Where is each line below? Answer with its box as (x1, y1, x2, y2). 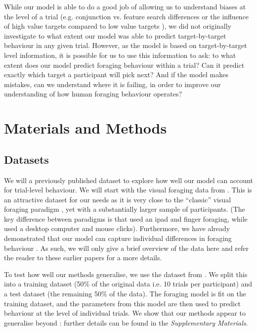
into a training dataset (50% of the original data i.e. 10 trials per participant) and (4, 279, 253, 289)
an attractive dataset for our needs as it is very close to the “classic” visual (4, 194, 231, 204)
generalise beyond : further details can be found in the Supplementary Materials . (4, 317, 248, 328)
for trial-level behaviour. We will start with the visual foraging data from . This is (4, 185, 252, 195)
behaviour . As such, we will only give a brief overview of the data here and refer (4, 242, 249, 253)
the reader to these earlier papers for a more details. (4, 252, 162, 263)
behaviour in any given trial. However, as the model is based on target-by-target (4, 40, 247, 50)
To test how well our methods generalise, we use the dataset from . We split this (4, 269, 248, 279)
